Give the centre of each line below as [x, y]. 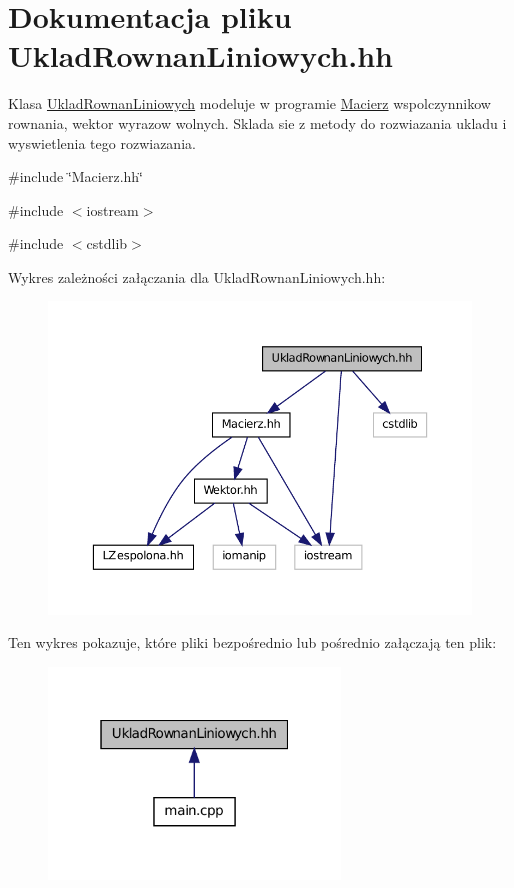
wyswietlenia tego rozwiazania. [102, 142]
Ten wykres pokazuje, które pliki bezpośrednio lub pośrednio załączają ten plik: [252, 642]
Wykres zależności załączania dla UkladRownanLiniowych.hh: [197, 276]
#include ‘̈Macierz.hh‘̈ [76, 176]
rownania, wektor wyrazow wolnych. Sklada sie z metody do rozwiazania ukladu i [257, 122]
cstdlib [107, 243]
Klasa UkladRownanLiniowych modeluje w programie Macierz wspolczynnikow [249, 103]
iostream [112, 209]
